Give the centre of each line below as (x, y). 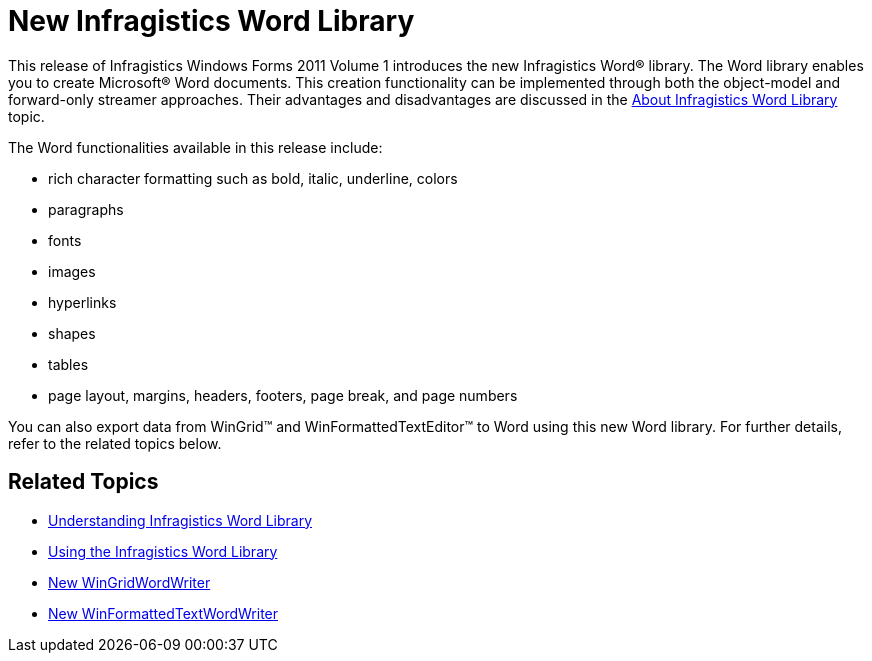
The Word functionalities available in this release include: (195, 147)
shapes (72, 333)
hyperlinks (82, 302)
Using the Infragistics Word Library (163, 551)
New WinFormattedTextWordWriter (163, 613)
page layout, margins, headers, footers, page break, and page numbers (283, 395)
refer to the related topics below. (115, 443)
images (72, 271)
